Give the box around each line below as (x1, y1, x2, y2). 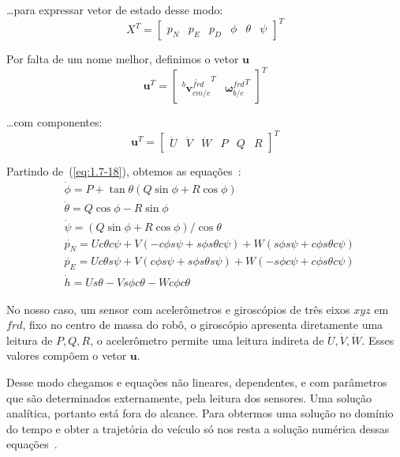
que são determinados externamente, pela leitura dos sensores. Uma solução (6, 389, 372, 406)
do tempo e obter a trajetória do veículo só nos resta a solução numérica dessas (6, 420, 390, 436)
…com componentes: (6, 114, 103, 130)
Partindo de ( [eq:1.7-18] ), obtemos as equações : (6, 163, 241, 179)
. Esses (361, 331, 394, 348)
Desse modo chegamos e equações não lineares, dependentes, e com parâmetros (6, 373, 387, 390)
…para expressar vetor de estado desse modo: (6, 2, 223, 17)
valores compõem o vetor (6, 347, 127, 364)
